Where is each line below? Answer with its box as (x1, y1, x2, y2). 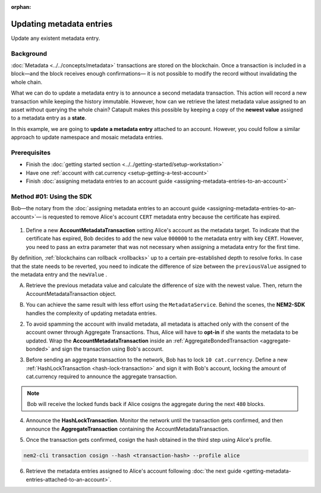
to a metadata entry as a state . (11, 114, 87, 121)
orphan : (11, 4, 32, 10)
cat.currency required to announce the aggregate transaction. (26, 373, 178, 380)
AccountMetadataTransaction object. (26, 290, 117, 297)
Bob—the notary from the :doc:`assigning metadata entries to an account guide (11, 205, 206, 212)
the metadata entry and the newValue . (11, 271, 108, 278)
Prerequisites (11, 148, 51, 157)
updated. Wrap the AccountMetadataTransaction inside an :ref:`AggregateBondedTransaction (26, 337, 259, 344)
